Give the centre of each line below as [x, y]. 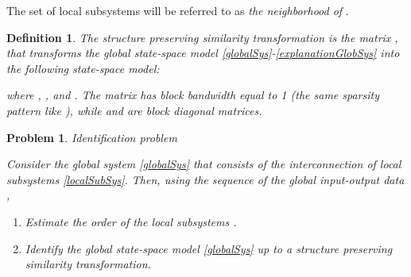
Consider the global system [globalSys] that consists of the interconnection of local [204, 164]
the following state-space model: [83, 68]
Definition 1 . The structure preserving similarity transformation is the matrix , [202, 37]
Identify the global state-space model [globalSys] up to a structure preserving [209, 248]
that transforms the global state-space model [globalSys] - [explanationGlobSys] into [203, 53]
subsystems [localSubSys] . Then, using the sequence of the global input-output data [205, 179]
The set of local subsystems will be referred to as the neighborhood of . [178, 10]
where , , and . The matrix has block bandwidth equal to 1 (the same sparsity [193, 95]
